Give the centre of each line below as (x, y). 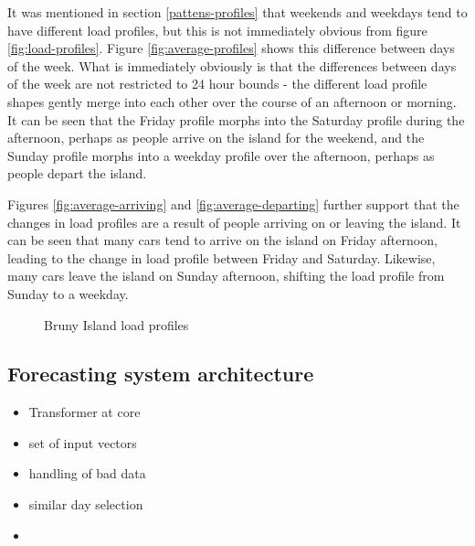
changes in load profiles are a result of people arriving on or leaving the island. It (234, 222)
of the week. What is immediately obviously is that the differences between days (232, 65)
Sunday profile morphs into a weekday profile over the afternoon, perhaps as (221, 155)
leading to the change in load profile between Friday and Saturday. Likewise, (222, 257)
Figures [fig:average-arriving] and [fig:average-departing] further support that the (233, 203)
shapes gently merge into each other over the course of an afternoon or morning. (232, 101)
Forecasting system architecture (161, 374)
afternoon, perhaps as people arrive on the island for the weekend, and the (216, 138)
